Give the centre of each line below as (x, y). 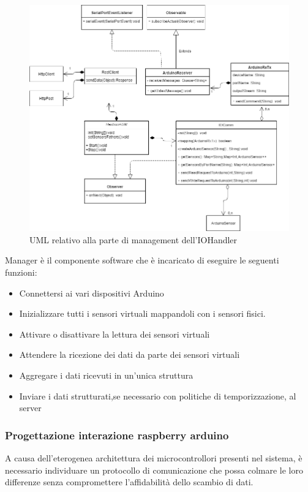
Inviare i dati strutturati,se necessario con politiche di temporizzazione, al (158, 395)
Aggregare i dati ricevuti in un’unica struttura (106, 375)
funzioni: (21, 272)
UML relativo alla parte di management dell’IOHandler (133, 239)
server (30, 408)
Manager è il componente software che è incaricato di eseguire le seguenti (142, 260)
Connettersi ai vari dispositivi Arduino (92, 293)
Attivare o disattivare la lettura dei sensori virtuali (115, 334)
